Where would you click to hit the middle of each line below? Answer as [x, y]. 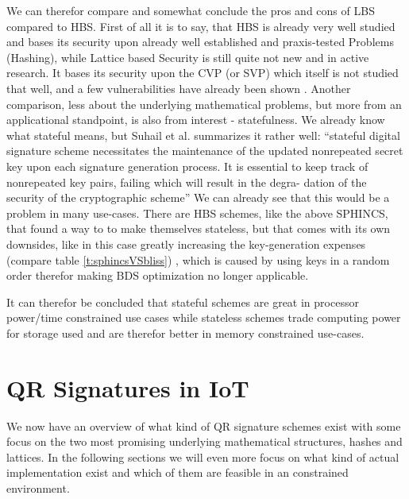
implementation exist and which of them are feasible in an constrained [177, 472]
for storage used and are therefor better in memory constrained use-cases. [185, 333]
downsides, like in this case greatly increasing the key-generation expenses [186, 244]
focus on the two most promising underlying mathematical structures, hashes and [204, 441]
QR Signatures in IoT [128, 387]
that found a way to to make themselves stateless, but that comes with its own [199, 228]
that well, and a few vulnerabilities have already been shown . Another [179, 88]
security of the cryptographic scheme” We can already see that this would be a [198, 197]
